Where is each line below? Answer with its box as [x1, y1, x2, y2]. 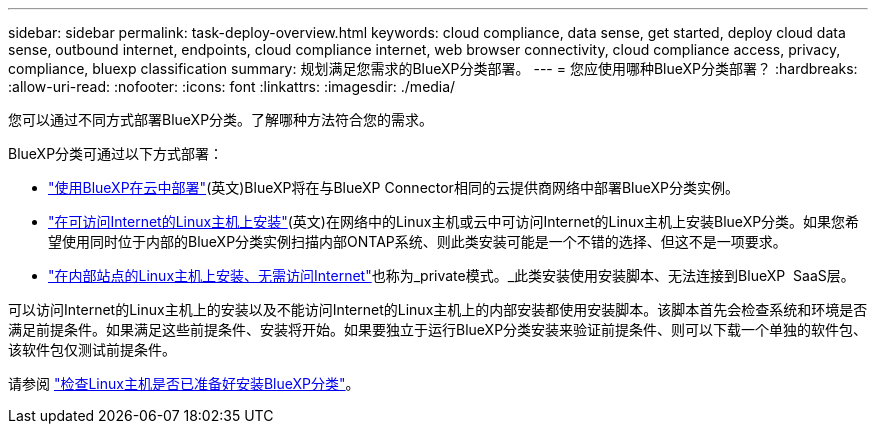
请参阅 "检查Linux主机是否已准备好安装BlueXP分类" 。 [8, 375, 360, 392]
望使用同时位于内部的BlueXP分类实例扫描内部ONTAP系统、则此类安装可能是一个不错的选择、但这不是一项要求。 [48, 233, 787, 250]
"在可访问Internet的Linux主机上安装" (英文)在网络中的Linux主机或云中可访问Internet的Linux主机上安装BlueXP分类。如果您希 [48, 213, 860, 230]
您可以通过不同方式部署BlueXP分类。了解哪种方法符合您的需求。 [8, 111, 434, 128]
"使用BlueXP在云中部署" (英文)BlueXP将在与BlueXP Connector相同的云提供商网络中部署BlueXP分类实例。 [48, 179, 739, 196]
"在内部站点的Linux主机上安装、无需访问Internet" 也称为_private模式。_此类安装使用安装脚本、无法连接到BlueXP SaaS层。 [48, 267, 855, 284]
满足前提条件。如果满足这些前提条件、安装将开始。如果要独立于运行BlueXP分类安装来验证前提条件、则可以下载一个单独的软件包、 [8, 321, 868, 338]
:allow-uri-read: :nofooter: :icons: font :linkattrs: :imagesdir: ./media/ [8, 78, 456, 95]
